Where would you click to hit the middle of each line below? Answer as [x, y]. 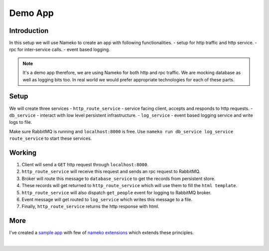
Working [23, 152]
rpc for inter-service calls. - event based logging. [60, 49]
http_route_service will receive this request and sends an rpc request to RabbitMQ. [111, 172]
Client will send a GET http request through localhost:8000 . [85, 164]
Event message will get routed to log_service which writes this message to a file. [107, 199]
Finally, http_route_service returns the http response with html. [90, 207]
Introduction [29, 31]
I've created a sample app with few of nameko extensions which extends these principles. [102, 233]
